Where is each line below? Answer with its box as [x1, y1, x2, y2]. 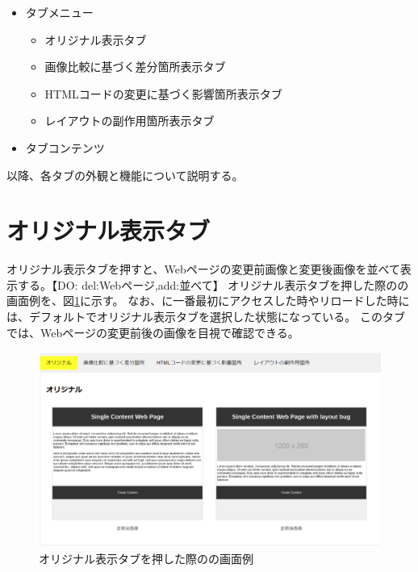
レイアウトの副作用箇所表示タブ [44, 112, 215, 129]
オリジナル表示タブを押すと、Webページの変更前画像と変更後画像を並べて [6, 261, 400, 278]
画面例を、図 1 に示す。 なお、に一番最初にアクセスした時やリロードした [6, 292, 387, 309]
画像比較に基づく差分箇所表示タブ [44, 58, 226, 75]
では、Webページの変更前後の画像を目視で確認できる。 [6, 324, 299, 340]
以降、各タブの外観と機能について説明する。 [6, 166, 244, 183]
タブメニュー [25, 4, 94, 20]
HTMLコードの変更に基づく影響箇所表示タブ [44, 85, 282, 102]
